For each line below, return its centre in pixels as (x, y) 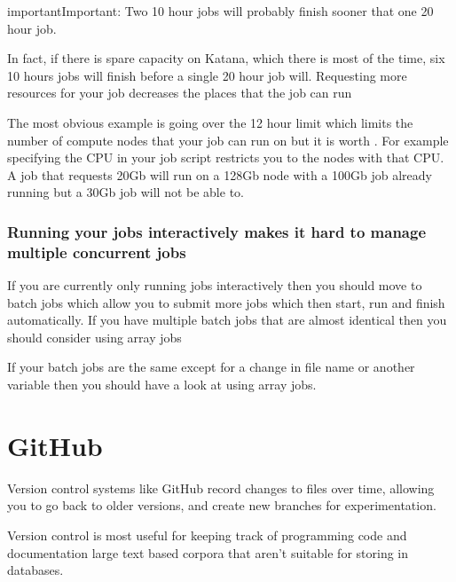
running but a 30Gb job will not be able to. (126, 192)
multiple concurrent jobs (97, 252)
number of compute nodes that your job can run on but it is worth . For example (228, 140)
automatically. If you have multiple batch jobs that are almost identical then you (227, 320)
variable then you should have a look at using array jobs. (162, 385)
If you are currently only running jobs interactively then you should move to (215, 285)
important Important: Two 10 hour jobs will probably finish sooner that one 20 (220, 11)
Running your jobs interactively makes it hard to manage (217, 231)
